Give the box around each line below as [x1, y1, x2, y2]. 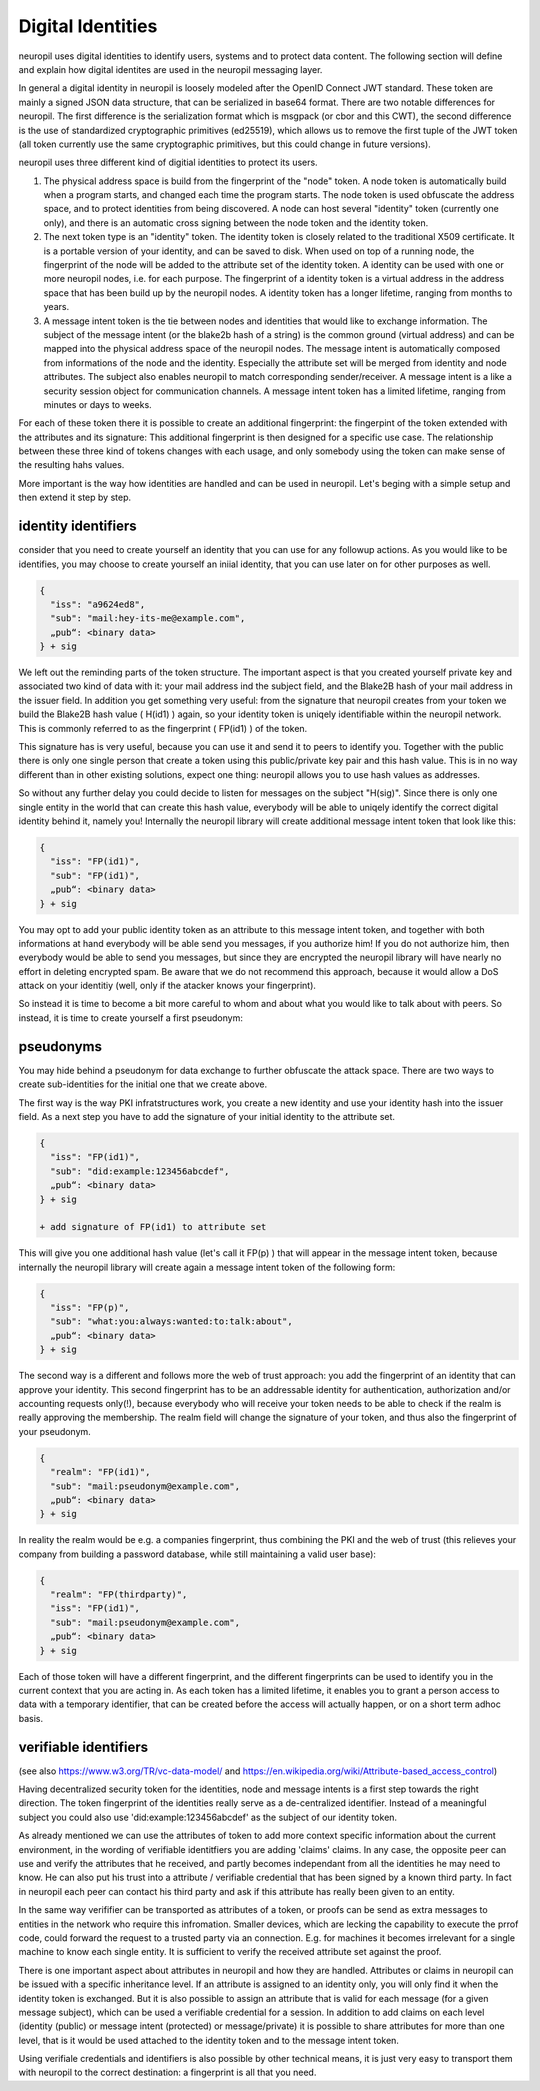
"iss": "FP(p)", [50, 1302, 130, 1314]
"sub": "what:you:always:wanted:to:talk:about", [50, 1316, 294, 1327]
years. [43, 301, 70, 313]
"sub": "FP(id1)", [50, 870, 140, 881]
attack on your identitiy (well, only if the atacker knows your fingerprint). [18, 980, 317, 992]
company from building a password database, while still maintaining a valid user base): [18, 1548, 377, 1560]
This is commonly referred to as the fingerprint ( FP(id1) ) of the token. [18, 722, 308, 734]
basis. [18, 1712, 44, 1724]
